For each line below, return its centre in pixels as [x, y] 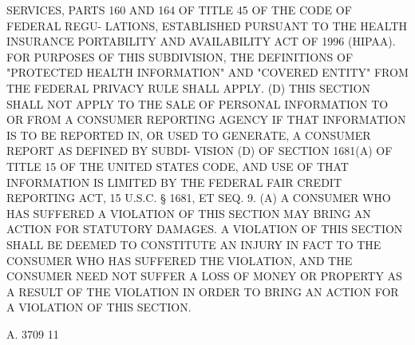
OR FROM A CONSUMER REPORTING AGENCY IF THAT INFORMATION [206, 119]
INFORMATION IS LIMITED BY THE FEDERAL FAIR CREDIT [174, 182]
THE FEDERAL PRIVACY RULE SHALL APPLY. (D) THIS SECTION [188, 87]
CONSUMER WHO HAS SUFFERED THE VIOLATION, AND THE [180, 260]
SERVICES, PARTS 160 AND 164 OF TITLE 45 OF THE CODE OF [179, 10]
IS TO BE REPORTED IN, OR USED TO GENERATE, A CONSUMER [189, 135]
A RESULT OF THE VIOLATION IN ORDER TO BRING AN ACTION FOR [203, 291]
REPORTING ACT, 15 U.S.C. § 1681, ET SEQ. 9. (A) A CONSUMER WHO [199, 198]
